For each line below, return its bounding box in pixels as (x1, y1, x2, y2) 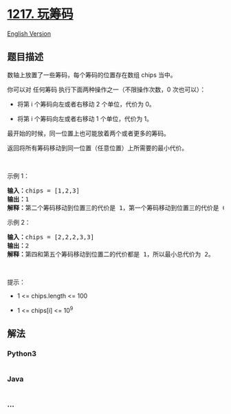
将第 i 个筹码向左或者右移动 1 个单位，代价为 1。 (16, 114, 153, 122)
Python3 (7, 349, 36, 358)
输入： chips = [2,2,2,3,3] (7, 233, 95, 241)
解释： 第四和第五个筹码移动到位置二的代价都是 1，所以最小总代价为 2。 (7, 250, 214, 258)
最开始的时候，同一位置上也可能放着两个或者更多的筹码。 (7, 129, 170, 138)
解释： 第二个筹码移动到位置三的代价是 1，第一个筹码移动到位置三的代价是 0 (7, 204, 227, 212)
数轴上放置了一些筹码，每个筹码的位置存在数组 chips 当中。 (7, 70, 177, 79)
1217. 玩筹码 (7, 6, 74, 22)
